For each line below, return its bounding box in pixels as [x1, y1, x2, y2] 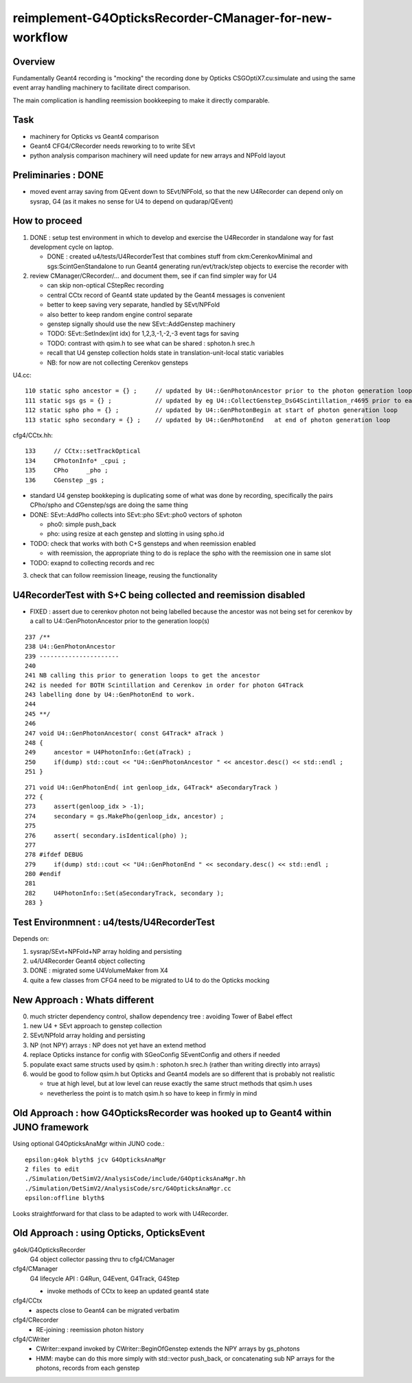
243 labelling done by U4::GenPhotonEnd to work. [25, 691, 196, 699]
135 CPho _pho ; [25, 466, 108, 475]
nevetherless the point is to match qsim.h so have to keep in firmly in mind [47, 1089, 257, 1097]
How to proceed [12, 215, 82, 227]
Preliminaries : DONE [12, 169, 104, 182]
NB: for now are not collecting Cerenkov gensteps [47, 358, 189, 367]
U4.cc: [12, 371, 32, 379]
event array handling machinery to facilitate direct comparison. [12, 83, 191, 92]
